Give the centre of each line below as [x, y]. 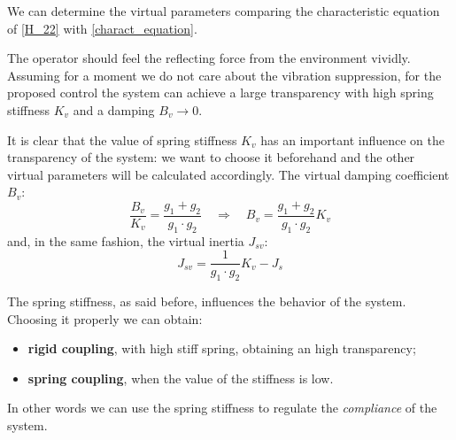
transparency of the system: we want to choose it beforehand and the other [211, 157]
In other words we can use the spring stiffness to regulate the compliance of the [222, 408]
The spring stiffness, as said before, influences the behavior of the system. [207, 301]
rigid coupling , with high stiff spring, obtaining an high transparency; [222, 348]
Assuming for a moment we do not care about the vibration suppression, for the [224, 75]
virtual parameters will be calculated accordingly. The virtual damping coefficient [228, 174]
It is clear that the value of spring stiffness [122, 139]
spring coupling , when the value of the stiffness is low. [181, 378]
